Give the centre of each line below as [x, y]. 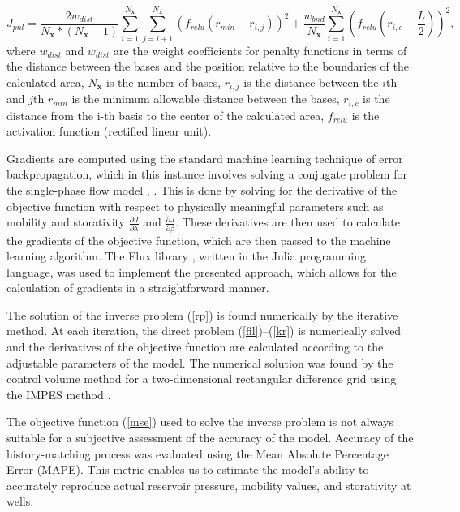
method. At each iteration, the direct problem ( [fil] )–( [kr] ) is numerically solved [204, 331]
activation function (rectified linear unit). [109, 131]
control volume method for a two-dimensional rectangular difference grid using [202, 379]
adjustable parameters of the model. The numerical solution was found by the [200, 362]
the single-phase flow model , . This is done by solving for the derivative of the [202, 190]
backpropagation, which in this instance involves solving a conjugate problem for [207, 174]
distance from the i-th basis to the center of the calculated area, [166, 115]
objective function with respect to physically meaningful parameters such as [195, 206]
